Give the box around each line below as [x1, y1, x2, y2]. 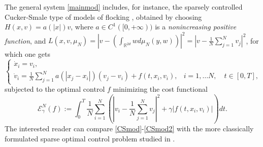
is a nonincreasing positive [155, 21, 237, 32]
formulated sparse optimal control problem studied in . [5, 133, 175, 143]
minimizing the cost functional [113, 84, 208, 94]
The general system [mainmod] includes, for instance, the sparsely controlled [5, 2, 243, 12]
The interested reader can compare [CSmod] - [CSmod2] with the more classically [5, 123, 254, 134]
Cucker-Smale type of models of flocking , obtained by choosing [5, 11, 202, 22]
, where [71, 21, 93, 32]
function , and [5, 35, 46, 46]
